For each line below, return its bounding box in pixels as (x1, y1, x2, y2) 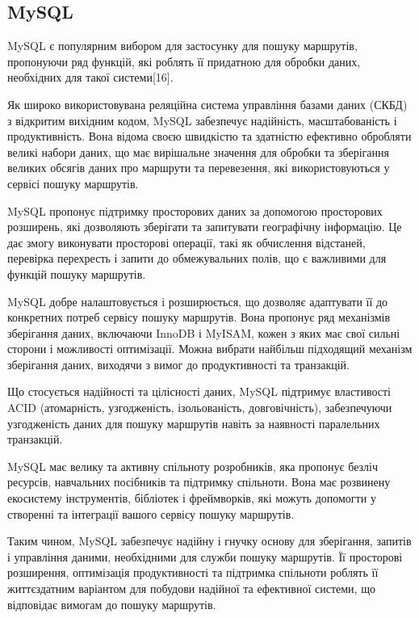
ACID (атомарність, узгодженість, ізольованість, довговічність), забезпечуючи (7, 399, 392, 416)
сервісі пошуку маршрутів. (7, 174, 139, 191)
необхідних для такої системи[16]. (7, 69, 174, 86)
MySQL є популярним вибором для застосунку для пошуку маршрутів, (7, 37, 358, 54)
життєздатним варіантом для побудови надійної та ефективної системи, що (7, 580, 375, 597)
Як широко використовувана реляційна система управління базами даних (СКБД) (7, 95, 408, 112)
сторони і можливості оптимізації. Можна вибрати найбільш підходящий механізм (7, 340, 413, 357)
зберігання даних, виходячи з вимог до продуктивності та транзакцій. (7, 355, 350, 372)
